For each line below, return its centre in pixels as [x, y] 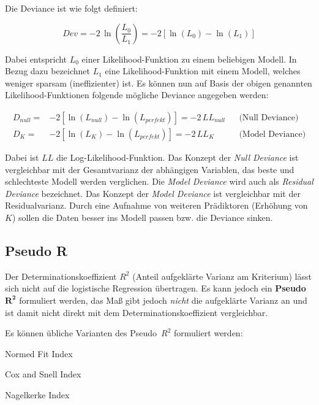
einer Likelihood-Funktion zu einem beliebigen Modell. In [189, 59]
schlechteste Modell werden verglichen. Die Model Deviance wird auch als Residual [159, 181]
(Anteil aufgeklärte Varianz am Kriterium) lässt [222, 276]
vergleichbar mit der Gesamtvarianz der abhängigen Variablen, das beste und [150, 169]
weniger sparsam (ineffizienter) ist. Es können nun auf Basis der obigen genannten [159, 83]
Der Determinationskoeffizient [61, 276]
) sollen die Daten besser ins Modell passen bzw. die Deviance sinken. [142, 217]
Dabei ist [22, 157]
